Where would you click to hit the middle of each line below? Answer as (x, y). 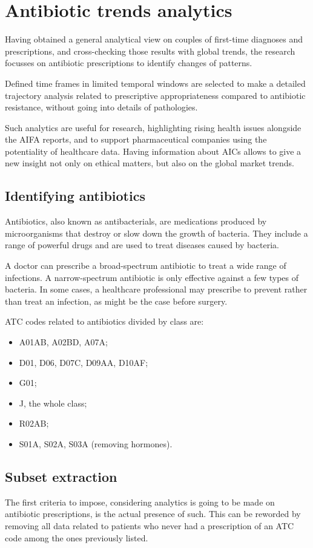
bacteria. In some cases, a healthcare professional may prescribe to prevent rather (156, 289)
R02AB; (34, 423)
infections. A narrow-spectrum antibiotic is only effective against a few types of (152, 277)
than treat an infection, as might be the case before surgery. (116, 301)
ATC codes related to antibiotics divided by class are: (104, 321)
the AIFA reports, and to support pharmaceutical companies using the (136, 139)
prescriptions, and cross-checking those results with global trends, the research (150, 51)
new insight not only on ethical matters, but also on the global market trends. (150, 163)
